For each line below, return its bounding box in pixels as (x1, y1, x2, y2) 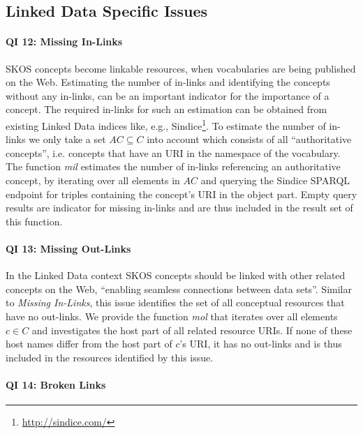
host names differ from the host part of (6, 336, 172, 351)
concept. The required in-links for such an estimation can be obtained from (6, 102, 327, 117)
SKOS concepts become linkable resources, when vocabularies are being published (6, 61, 356, 75)
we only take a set (29, 132, 106, 147)
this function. (6, 214, 63, 228)
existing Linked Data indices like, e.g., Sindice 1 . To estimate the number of (6, 116, 326, 133)
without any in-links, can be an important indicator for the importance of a (6, 88, 329, 103)
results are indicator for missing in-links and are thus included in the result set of (6, 200, 353, 215)
